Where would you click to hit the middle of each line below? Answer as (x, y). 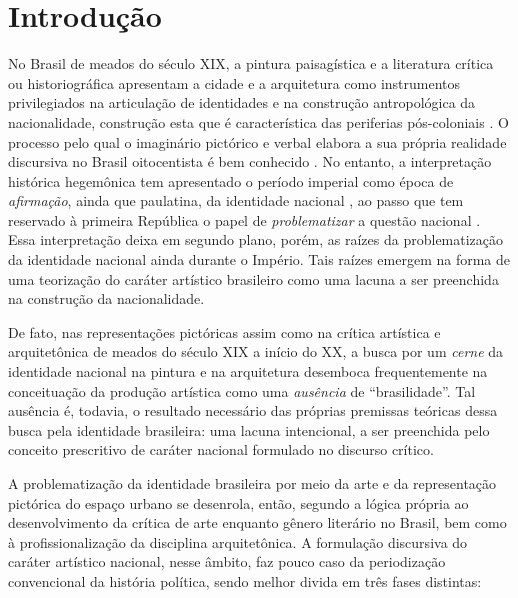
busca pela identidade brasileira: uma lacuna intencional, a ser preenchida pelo (249, 429)
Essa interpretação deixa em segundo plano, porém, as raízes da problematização (256, 239)
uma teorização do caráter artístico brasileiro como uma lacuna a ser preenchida (253, 278)
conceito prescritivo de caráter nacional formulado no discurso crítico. (221, 449)
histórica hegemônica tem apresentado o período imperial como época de (231, 180)
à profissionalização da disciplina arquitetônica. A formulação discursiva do (238, 541)
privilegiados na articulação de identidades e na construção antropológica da (242, 102)
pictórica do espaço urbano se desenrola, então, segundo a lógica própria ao (238, 502)
